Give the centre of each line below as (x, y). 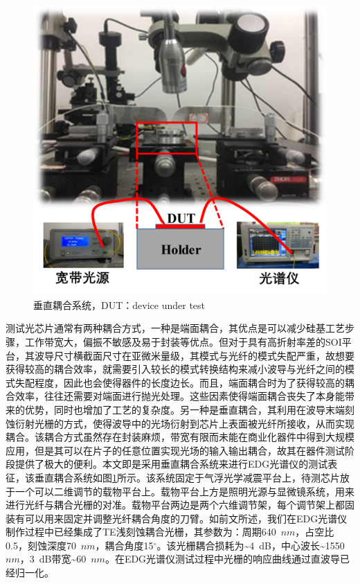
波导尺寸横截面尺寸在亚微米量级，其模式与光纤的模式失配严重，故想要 (194, 355)
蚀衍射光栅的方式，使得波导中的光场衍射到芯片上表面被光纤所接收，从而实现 (180, 423)
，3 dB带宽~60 (53, 559)
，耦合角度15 (124, 545)
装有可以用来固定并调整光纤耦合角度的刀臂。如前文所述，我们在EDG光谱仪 (177, 518)
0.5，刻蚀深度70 (41, 545)
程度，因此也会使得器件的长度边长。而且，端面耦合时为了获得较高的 (189, 382)
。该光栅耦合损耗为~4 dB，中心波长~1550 (251, 545)
